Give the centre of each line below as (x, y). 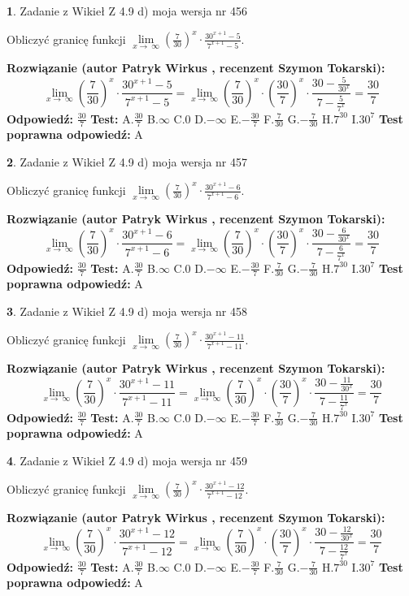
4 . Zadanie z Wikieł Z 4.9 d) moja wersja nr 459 (127, 460)
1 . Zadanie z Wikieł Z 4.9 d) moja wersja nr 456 (127, 11)
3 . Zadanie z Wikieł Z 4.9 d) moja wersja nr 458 (127, 311)
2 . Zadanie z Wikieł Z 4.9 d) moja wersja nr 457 (127, 161)
